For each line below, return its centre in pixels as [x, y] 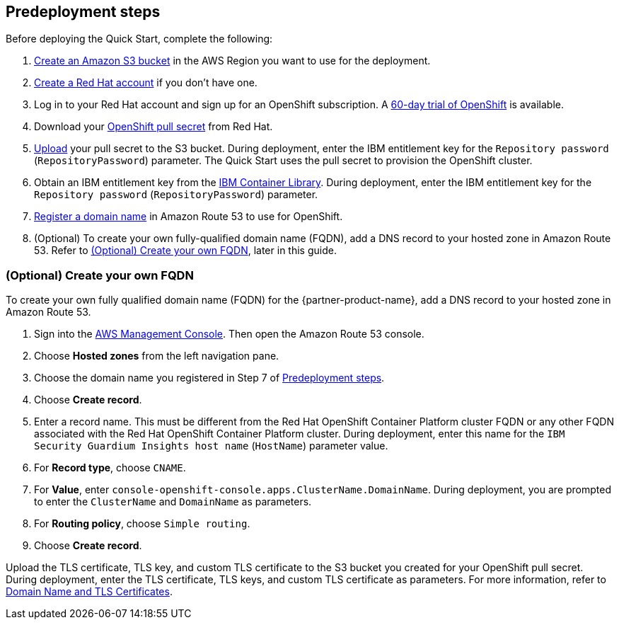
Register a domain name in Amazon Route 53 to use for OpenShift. [189, 217]
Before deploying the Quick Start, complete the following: [139, 39]
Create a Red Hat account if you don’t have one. [146, 83]
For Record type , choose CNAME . [110, 468]
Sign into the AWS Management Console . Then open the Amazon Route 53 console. [229, 334]
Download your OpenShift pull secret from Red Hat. [154, 127]
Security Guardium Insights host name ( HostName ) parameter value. [211, 446]
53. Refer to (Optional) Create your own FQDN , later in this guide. [185, 251]
